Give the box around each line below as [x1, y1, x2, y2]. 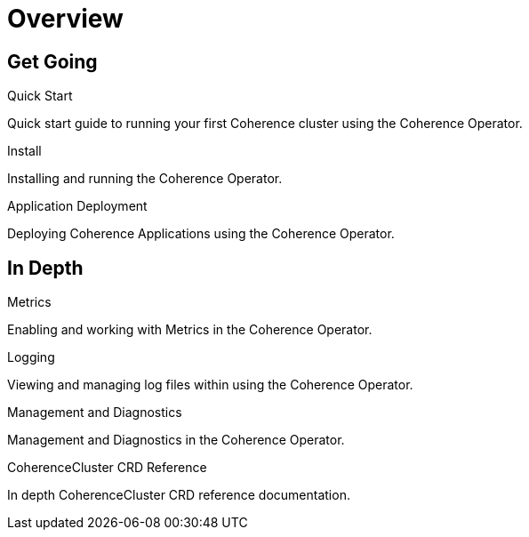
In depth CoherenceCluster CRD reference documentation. [7, 487, 350, 503]
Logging [7, 349, 55, 365]
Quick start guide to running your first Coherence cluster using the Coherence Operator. [7, 116, 523, 132]
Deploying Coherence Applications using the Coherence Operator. [7, 226, 395, 242]
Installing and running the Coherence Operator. [7, 171, 283, 187]
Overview [7, 4, 124, 34]
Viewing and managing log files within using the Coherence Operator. [7, 377, 413, 393]
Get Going [7, 50, 98, 73]
